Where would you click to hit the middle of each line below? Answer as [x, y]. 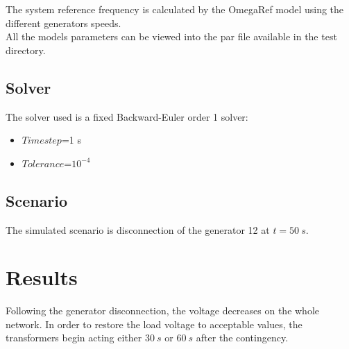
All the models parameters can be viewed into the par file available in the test [171, 36]
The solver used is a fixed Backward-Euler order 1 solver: [127, 116]
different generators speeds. [63, 23]
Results [42, 277]
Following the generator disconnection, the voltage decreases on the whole [163, 310]
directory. [26, 50]
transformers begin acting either [74, 338]
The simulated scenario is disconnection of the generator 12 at [138, 229]
